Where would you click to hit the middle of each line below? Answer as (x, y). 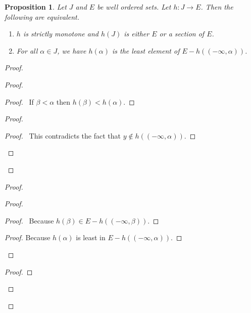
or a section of (182, 34)
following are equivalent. (42, 16)
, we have (72, 50)
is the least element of (146, 50)
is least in (91, 237)
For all (27, 50)
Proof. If (19, 101)
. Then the (217, 7)
